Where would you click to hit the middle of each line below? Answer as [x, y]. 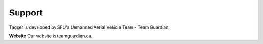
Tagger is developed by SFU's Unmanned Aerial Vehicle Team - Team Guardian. [89, 27]
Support [26, 13]
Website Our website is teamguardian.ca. [51, 36]
